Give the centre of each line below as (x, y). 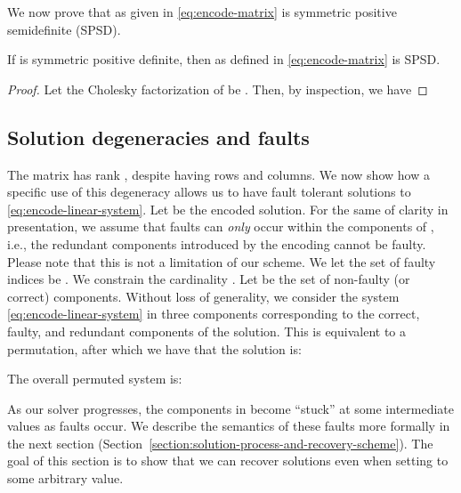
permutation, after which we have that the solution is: (154, 348)
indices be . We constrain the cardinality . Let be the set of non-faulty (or (209, 279)
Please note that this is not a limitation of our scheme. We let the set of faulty (222, 261)
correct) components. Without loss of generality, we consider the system (203, 296)
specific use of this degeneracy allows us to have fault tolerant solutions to (209, 192)
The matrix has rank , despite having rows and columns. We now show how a (218, 174)
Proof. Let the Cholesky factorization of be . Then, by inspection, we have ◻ (218, 89)
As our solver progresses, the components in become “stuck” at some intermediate (230, 408)
